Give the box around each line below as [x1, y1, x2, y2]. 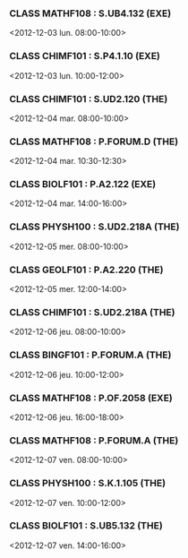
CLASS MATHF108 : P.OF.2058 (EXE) [9, 391, 173, 404]
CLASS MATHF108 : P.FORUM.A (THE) [9, 434, 179, 446]
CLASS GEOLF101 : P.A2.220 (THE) [9, 263, 164, 276]
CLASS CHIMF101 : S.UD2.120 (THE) [9, 92, 168, 105]
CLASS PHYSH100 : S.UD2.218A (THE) [9, 220, 180, 233]
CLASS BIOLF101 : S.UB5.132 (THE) [9, 519, 163, 532]
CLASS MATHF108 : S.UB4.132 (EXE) [9, 7, 172, 20]
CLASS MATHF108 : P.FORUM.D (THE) [9, 135, 179, 148]
